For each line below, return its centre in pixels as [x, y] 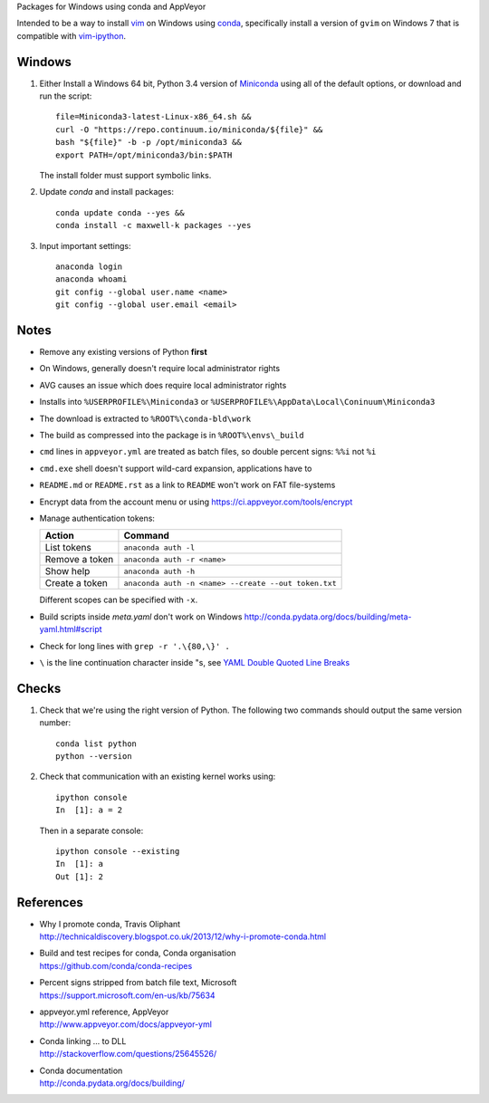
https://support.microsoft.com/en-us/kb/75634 [128, 995]
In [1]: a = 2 [89, 810]
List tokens [68, 548]
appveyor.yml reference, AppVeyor [104, 1012]
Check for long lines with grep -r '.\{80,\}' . [135, 646]
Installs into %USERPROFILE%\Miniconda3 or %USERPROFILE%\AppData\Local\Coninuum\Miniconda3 [237, 402]
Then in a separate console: [91, 830]
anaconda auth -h [159, 571]
